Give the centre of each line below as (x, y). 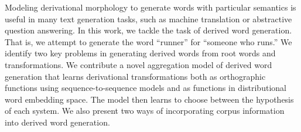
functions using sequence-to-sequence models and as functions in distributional (146, 88)
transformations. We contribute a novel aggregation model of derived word (138, 64)
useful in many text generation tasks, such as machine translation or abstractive (148, 18)
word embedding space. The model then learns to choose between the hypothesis (149, 99)
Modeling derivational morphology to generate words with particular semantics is (150, 7)
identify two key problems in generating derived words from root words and (140, 53)
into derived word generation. (57, 122)
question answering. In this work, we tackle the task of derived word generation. (148, 30)
